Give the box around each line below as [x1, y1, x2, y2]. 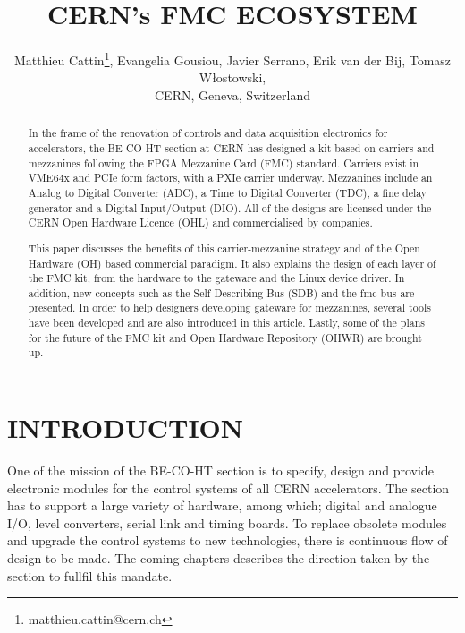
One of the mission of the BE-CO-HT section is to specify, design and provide [7, 461, 434, 480]
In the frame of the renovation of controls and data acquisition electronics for [28, 125, 388, 141]
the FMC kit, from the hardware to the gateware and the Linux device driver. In [28, 270, 405, 286]
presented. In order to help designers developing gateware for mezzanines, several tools [28, 300, 431, 315]
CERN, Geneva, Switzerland [155, 85, 310, 104]
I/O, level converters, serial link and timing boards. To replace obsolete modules [7, 513, 447, 532]
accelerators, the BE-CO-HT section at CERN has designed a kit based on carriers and [28, 141, 435, 156]
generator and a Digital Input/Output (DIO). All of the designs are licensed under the [28, 200, 432, 215]
